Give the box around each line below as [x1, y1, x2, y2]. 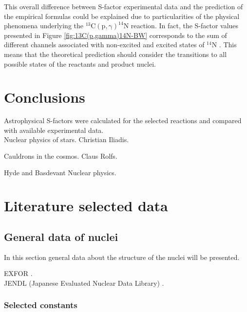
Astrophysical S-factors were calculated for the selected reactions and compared [4, 115, 242, 126]
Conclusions [4, 87, 85, 107]
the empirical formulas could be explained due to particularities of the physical [4, 11, 240, 21]
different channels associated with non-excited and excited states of [4, 39, 205, 50]
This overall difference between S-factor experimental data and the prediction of [4, 1, 243, 11]
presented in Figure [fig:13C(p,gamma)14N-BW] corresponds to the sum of [4, 30, 227, 40]
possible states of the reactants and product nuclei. [4, 58, 156, 69]
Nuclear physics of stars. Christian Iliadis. [4, 134, 129, 145]
